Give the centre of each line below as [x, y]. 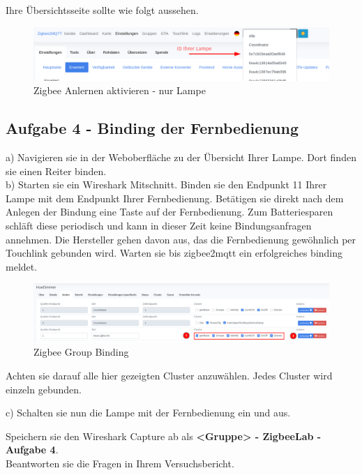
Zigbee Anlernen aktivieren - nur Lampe [120, 90]
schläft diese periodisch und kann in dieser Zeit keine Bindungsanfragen [159, 225]
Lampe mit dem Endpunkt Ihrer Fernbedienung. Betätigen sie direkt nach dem [175, 198]
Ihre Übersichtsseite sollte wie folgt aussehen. [102, 10]
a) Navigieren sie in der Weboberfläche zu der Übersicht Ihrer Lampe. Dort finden [181, 157]
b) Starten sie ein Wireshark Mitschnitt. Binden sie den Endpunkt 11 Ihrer [166, 184]
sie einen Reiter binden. [56, 171]
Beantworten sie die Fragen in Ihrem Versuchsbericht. [120, 463]
